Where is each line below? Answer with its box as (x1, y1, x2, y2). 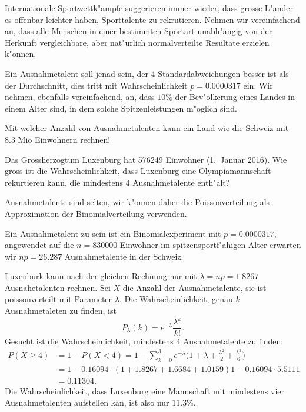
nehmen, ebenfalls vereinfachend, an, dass (5, 91, 155, 103)
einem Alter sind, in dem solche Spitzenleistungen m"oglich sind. (5, 102, 237, 114)
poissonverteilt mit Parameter (5, 293, 112, 305)
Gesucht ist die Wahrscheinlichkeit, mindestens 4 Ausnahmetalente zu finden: (5, 335, 284, 347)
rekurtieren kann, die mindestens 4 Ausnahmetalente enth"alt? (5, 176, 230, 188)
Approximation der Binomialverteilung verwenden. (5, 207, 187, 219)
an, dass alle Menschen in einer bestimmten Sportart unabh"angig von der (5, 25, 272, 37)
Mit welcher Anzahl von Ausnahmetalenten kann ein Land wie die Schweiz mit (5, 122, 289, 134)
